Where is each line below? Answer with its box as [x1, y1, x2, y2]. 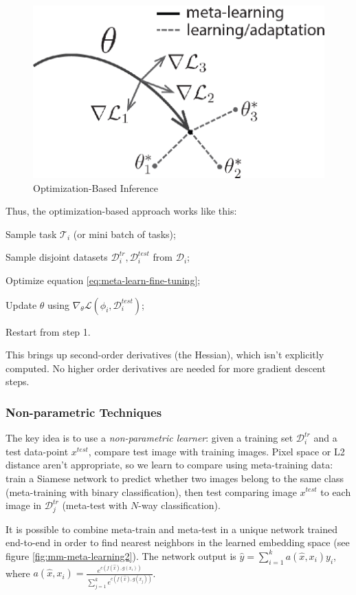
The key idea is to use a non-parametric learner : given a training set [5, 431, 293, 445]
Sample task [5, 226, 57, 241]
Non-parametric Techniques [5, 403, 162, 420]
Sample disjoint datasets [5, 250, 108, 264]
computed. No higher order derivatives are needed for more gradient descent [5, 360, 326, 375]
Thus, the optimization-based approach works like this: [5, 204, 237, 218]
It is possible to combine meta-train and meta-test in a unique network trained [5, 521, 338, 536]
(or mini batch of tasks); [73, 226, 176, 241]
